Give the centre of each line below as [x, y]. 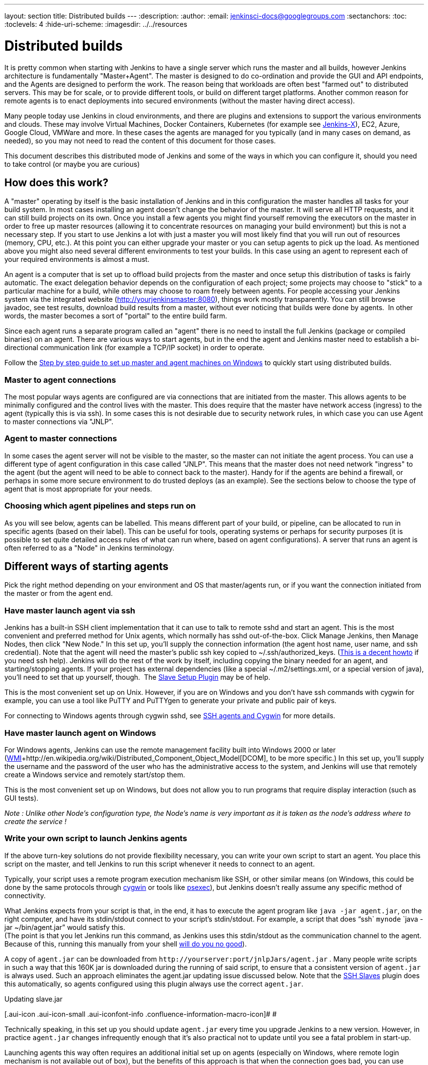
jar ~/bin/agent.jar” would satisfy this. [65, 927]
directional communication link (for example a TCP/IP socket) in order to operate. [135, 348]
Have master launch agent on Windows [80, 733]
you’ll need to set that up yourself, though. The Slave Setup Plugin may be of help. [137, 677]
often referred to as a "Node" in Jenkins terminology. [90, 548]
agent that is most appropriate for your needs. [78, 489]
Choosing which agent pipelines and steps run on [100, 506]
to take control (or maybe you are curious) [72, 164]
